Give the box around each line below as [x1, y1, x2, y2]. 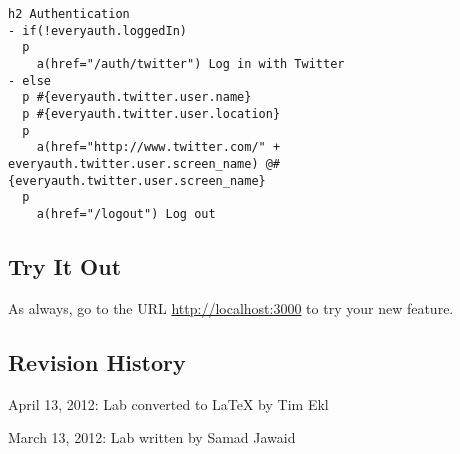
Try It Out [8, 250, 122, 281]
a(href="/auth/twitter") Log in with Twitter [36, 56, 345, 71]
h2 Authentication [8, 7, 130, 21]
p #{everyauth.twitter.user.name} [22, 90, 252, 105]
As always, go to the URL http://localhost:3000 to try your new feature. [8, 297, 454, 318]
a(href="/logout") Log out [36, 206, 216, 221]
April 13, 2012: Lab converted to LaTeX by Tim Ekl [8, 393, 329, 414]
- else [8, 73, 51, 88]
